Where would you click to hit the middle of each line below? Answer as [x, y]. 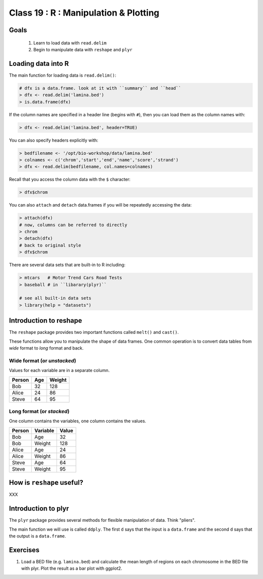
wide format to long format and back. [46, 348]
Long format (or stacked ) [39, 411]
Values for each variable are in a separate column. [59, 371]
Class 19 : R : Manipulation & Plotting [84, 13]
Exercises [24, 550]
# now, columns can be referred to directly [73, 225]
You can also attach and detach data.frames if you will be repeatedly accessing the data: [100, 205]
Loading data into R [39, 63]
